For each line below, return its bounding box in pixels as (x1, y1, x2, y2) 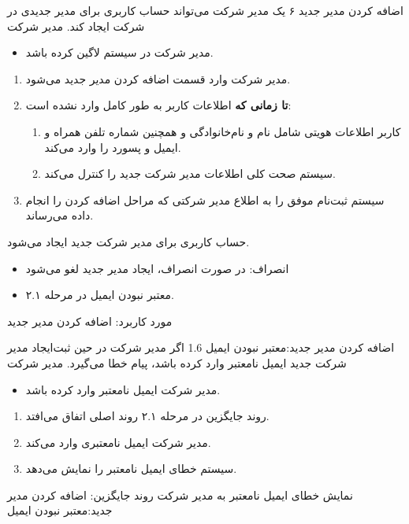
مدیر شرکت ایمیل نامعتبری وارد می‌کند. (25, 434, 211, 450)
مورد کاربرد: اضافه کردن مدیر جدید (7, 312, 173, 329)
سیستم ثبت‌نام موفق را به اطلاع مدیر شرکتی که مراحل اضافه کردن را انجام (25, 191, 385, 208)
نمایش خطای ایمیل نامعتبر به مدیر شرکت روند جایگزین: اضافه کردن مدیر (7, 486, 353, 503)
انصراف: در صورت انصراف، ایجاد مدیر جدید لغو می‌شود (25, 260, 289, 276)
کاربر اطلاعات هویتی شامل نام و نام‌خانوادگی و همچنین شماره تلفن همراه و (44, 123, 401, 139)
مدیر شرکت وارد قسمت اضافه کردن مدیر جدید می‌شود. (25, 70, 291, 87)
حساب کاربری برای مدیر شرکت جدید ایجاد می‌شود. (7, 233, 250, 249)
